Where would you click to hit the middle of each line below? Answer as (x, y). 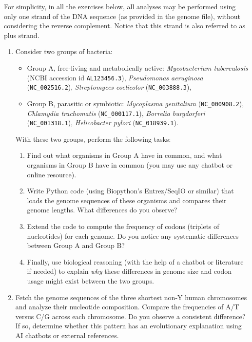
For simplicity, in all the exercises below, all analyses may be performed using (120, 6)
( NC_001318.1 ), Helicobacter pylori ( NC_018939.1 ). (103, 123)
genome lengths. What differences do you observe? (102, 210)
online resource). (52, 174)
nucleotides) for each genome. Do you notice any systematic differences (133, 236)
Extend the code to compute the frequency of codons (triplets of (123, 226)
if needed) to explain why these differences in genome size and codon (129, 271)
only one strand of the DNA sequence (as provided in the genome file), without (122, 16)
